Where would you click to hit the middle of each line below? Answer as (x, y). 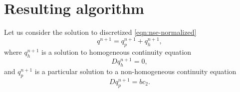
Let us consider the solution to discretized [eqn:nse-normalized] (100, 32)
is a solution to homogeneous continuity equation (117, 51)
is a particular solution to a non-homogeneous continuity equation (135, 71)
